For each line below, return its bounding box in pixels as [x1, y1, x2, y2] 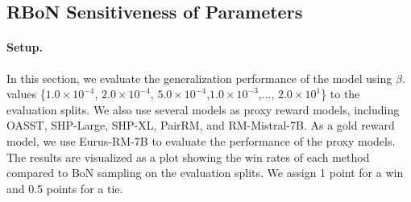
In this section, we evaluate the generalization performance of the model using [6, 69, 392, 86]
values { [6, 85, 46, 102]
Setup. [6, 39, 43, 56]
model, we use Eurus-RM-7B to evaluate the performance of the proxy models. [6, 132, 396, 149]
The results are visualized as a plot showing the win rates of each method [6, 148, 370, 165]
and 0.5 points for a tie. [6, 179, 123, 196]
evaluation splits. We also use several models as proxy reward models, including [6, 101, 400, 117]
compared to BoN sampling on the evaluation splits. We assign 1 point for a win [6, 164, 404, 181]
